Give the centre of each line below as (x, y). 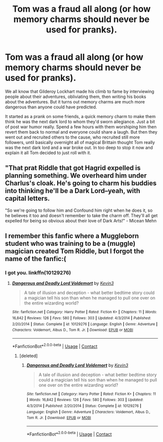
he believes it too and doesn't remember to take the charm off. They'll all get (81, 215)
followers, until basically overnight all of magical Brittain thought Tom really (80, 142)
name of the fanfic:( (36, 259)
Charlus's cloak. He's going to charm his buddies (81, 183)
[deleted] (28, 356)
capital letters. (27, 199)
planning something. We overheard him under (76, 176)
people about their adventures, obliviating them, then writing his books (76, 97)
